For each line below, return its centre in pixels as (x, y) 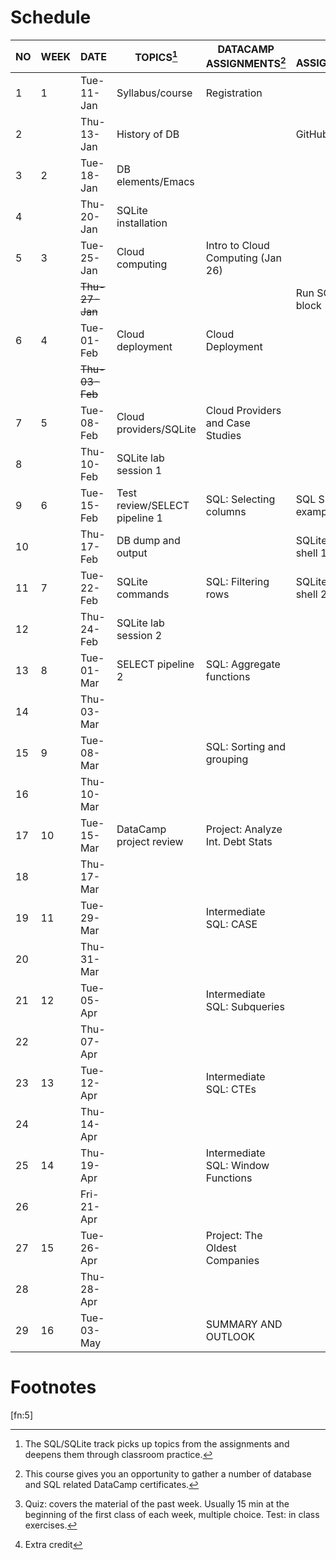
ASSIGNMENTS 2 (246, 62)
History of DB (148, 134)
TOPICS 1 (156, 56)
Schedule (51, 17)
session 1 (139, 471)
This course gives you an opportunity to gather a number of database (168, 1474)
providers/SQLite (156, 429)
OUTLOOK (230, 1337)
